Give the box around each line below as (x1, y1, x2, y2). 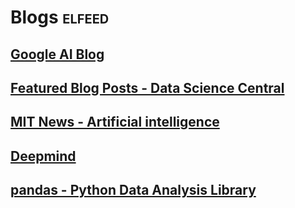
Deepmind (10, 147, 77, 165)
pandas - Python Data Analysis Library (10, 182, 257, 199)
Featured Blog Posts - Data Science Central (10, 79, 285, 96)
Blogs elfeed (10, 6, 110, 29)
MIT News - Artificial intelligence (10, 114, 220, 131)
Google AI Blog (10, 46, 105, 63)
